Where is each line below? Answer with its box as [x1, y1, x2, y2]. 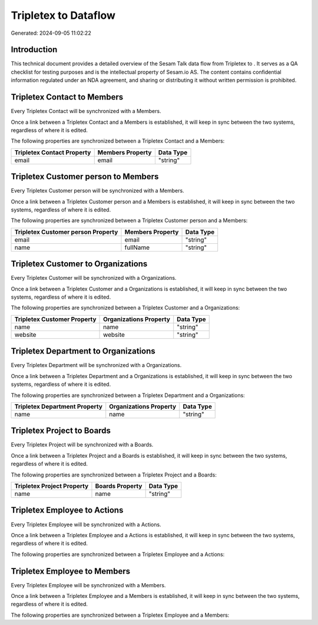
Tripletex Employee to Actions [11, 505, 124, 515]
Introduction [11, 45, 58, 55]
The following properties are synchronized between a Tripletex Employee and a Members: [11, 611, 230, 619]
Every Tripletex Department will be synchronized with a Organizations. [11, 362, 182, 369]
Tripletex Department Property [14, 402, 103, 411]
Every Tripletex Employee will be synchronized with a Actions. [11, 521, 161, 528]
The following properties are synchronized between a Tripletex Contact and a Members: [11, 137, 225, 144]
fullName [124, 243, 150, 252]
